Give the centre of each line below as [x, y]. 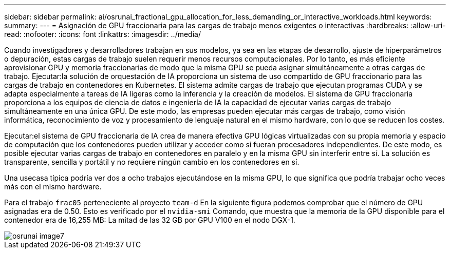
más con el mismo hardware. [53, 187]
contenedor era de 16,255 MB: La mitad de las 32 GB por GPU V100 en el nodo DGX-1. [150, 220]
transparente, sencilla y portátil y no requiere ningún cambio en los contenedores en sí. [152, 162]
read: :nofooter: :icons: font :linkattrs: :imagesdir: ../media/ [102, 34]
